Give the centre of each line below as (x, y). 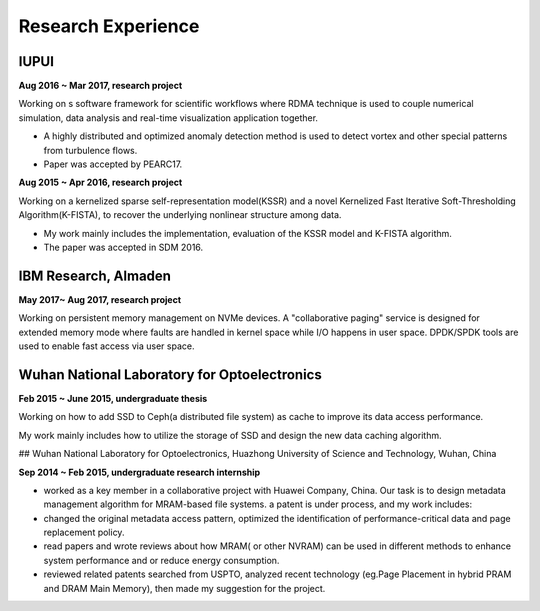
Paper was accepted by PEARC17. (113, 164)
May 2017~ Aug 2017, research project (100, 299)
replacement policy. (84, 532)
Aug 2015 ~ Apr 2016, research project (100, 182)
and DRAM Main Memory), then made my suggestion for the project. (184, 588)
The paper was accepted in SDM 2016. (123, 247)
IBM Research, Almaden (95, 275)
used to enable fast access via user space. (106, 346)
